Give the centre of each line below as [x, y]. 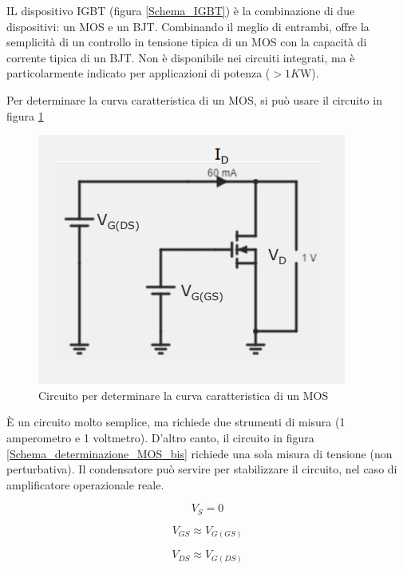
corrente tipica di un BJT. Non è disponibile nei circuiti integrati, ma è [181, 57]
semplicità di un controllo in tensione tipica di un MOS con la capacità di [187, 42]
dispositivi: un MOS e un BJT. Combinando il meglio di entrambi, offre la [188, 26]
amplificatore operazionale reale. [85, 484]
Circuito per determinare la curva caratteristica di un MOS [184, 395]
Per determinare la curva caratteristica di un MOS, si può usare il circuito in [194, 99]
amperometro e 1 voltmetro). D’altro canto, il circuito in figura [160, 437]
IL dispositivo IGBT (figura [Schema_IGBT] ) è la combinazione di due [181, 10]
